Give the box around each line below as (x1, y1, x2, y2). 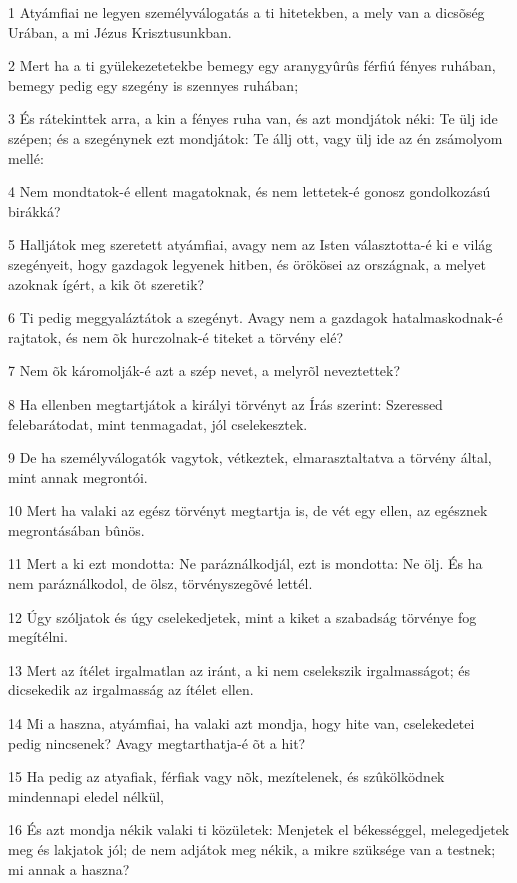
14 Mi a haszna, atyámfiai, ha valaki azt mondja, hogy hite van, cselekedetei (8, 713, 475, 734)
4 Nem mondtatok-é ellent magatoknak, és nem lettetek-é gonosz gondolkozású (8, 181, 491, 202)
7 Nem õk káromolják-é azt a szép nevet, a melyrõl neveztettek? (8, 360, 401, 381)
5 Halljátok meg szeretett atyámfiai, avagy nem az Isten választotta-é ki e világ (8, 234, 493, 255)
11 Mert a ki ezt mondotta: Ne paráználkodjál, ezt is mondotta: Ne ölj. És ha (8, 553, 483, 574)
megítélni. (8, 626, 68, 647)
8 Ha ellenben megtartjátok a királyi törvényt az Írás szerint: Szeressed (8, 393, 443, 414)
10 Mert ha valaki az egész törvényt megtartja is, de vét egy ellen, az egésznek (8, 500, 488, 521)
